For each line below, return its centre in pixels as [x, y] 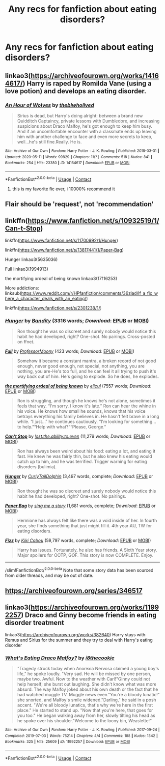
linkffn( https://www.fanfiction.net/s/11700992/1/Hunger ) [62, 240]
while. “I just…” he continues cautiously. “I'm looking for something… [86, 422]
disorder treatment [35, 623]
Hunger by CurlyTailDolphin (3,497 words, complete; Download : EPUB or [79, 476]
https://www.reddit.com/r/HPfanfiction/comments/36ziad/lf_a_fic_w [90, 293]
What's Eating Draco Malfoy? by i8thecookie [60, 658]
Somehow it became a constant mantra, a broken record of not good [86, 361]
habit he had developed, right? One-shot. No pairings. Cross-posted [86, 337]
